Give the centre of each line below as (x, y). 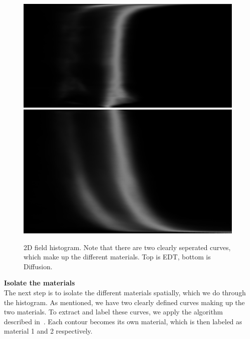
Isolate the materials (40, 283)
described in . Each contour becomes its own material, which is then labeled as (123, 321)
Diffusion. (38, 266)
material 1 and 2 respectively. (48, 331)
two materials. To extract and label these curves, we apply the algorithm (113, 312)
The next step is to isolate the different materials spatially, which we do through (125, 293)
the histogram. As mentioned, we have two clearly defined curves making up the (125, 302)
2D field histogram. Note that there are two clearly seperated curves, (127, 247)
